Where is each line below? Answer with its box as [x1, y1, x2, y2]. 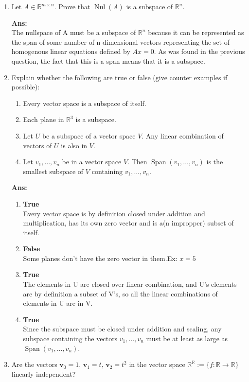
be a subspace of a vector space [42, 130, 136, 140]
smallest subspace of [23, 166, 84, 176]
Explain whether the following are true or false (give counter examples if [11, 72, 228, 82]
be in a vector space [62, 156, 122, 167]
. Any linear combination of [142, 130, 224, 140]
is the [206, 156, 223, 167]
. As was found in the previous [154, 46, 245, 56]
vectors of [23, 140, 52, 150]
